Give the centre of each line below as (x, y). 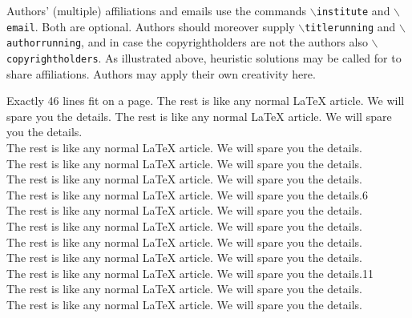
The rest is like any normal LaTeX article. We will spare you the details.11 (190, 273)
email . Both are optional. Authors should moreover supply (151, 26)
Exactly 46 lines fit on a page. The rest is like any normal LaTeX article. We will (206, 101)
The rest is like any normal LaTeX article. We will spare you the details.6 (187, 194)
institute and (353, 10)
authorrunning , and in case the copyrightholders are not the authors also (187, 42)
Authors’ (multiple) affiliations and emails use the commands (157, 10)
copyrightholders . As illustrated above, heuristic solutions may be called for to (204, 57)
